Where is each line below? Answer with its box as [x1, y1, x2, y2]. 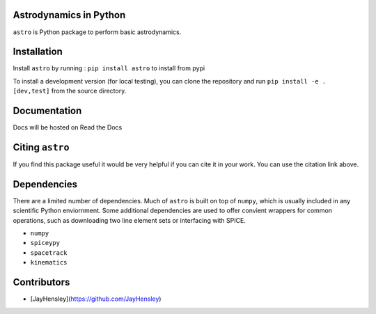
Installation [13, 46, 63, 58]
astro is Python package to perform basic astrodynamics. [13, 28, 182, 36]
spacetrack [30, 249, 68, 257]
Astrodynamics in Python [13, 9, 126, 21]
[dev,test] [13, 87, 50, 95]
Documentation [13, 105, 82, 117]
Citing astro [13, 141, 70, 153]
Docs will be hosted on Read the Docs [13, 123, 123, 132]
